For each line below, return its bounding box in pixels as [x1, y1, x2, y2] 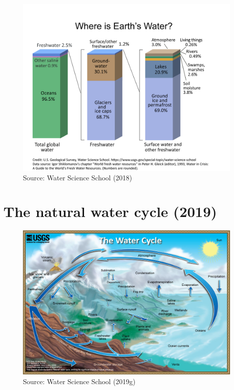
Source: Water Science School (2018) [23, 173, 132, 183]
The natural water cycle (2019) [3, 201, 217, 221]
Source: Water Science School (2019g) [23, 376, 136, 386]
